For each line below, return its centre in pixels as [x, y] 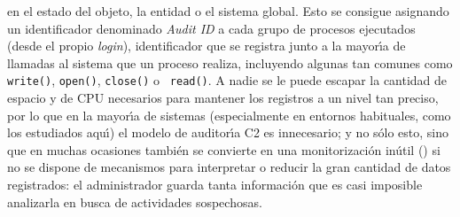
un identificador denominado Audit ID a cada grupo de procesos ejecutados [211, 28]
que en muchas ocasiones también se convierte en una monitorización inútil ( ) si [224, 149]
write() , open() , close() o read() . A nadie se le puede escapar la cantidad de [227, 80]
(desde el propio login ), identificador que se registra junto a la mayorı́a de [207, 46]
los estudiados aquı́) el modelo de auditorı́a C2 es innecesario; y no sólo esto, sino [228, 132]
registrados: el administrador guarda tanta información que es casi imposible [215, 184]
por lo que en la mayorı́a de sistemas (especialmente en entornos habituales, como [229, 115]
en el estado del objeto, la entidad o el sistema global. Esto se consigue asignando [228, 11]
